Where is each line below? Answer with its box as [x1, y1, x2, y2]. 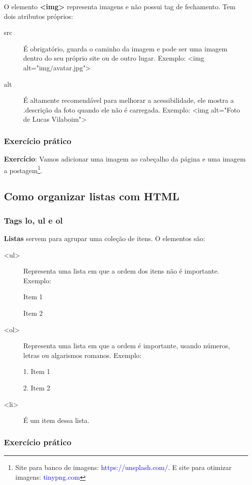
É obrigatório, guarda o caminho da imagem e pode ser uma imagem [23, 43, 228, 53]
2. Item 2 [23, 382, 50, 392]
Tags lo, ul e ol [4, 214, 63, 226]
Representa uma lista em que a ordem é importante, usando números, [23, 340, 230, 351]
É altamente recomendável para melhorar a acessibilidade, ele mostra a [23, 95, 234, 105]
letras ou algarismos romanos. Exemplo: [23, 350, 142, 360]
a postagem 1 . [4, 163, 43, 175]
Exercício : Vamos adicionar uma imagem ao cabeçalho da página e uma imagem [4, 154, 246, 164]
